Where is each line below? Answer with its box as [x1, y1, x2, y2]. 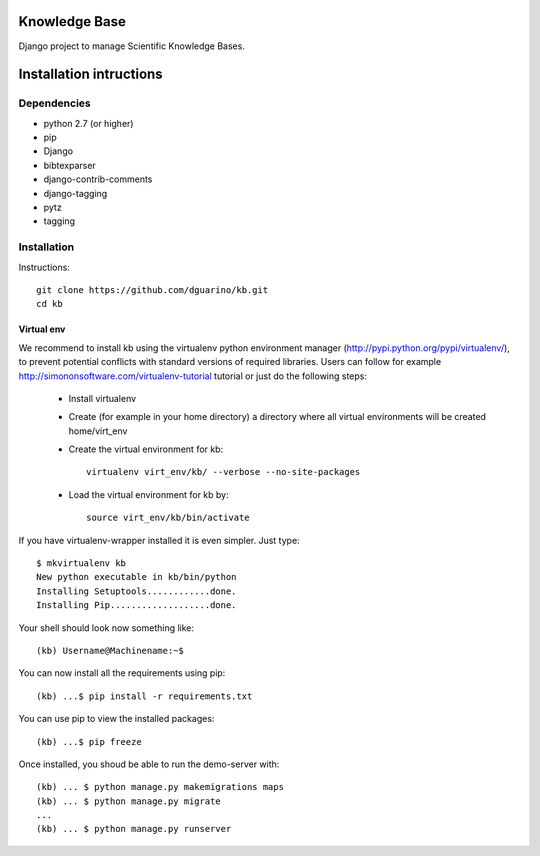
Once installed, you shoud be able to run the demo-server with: [18, 758, 280, 770]
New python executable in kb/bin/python [36, 571, 237, 583]
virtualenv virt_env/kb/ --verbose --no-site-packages [86, 466, 361, 478]
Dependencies [18, 96, 92, 110]
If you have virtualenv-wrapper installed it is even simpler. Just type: [18, 534, 300, 546]
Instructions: [18, 261, 70, 273]
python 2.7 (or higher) [43, 117, 134, 129]
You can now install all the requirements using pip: [18, 667, 226, 679]
